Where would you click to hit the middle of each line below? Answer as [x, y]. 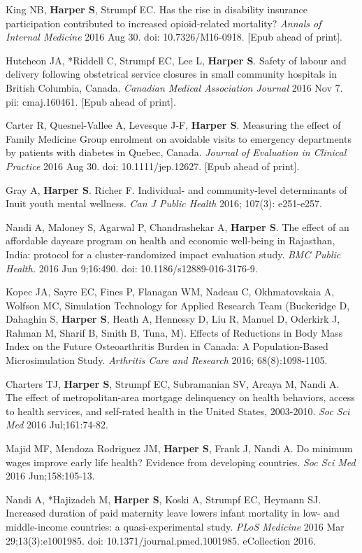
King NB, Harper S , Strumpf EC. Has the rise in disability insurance [157, 9]
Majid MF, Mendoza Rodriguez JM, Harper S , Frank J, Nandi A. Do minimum [179, 448]
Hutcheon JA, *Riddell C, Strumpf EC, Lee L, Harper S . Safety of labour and [176, 60]
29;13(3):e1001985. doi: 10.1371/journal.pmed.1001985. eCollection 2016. [161, 540]
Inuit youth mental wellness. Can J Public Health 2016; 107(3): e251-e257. [164, 203]
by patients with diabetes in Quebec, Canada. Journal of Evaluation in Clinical [176, 152]
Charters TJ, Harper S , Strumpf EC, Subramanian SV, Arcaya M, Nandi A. [173, 383]
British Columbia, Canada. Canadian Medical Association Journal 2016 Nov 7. [174, 87]
